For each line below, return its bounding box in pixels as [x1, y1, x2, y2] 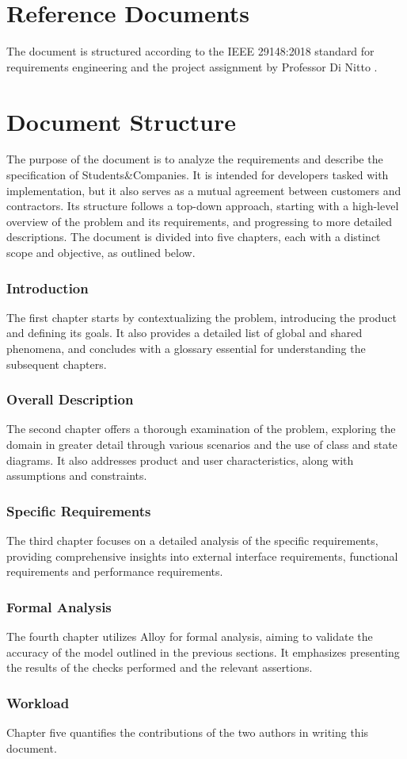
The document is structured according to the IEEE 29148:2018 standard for [6, 43, 375, 59]
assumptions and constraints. [6, 467, 147, 484]
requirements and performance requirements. [6, 563, 223, 580]
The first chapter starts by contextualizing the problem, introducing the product [6, 309, 397, 325]
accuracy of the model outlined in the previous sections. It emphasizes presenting [6, 643, 400, 660]
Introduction [6, 278, 89, 297]
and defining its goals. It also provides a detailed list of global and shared [6, 324, 363, 341]
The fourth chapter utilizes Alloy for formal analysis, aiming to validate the [6, 628, 373, 644]
